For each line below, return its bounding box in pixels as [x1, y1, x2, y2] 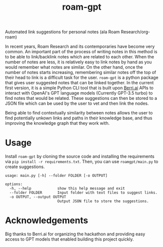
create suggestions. [5, 164, 45, 170]
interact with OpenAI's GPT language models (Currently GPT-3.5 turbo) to [5, 90, 153, 96]
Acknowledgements [5, 215, 89, 226]
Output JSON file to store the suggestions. [57, 199, 149, 204]
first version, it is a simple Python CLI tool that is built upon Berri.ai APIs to [5, 85, 154, 91]
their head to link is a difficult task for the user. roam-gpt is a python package [5, 75, 159, 80]
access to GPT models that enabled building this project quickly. [5, 236, 134, 242]
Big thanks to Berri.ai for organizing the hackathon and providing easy [5, 231, 145, 237]
